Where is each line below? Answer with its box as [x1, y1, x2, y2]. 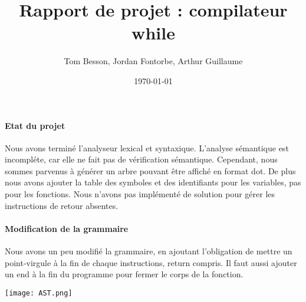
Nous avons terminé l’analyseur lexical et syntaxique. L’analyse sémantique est [5, 141, 289, 154]
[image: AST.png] [5, 288, 73, 297]
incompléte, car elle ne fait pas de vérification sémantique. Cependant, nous [5, 153, 278, 165]
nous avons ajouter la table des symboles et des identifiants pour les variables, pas [5, 176, 301, 188]
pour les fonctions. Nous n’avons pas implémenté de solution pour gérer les [5, 188, 275, 200]
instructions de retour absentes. [5, 199, 119, 211]
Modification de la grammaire [5, 222, 129, 234]
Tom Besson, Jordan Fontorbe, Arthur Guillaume [64, 55, 243, 67]
